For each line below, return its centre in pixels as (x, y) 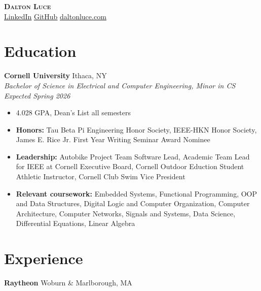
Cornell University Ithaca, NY (55, 75)
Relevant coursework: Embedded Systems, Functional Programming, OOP (137, 193)
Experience (44, 258)
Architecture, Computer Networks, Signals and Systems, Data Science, (126, 213)
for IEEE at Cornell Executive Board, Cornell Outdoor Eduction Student (130, 166)
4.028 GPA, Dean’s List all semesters (73, 112)
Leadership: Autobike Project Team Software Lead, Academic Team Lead (133, 156)
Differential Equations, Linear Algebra (76, 223)
